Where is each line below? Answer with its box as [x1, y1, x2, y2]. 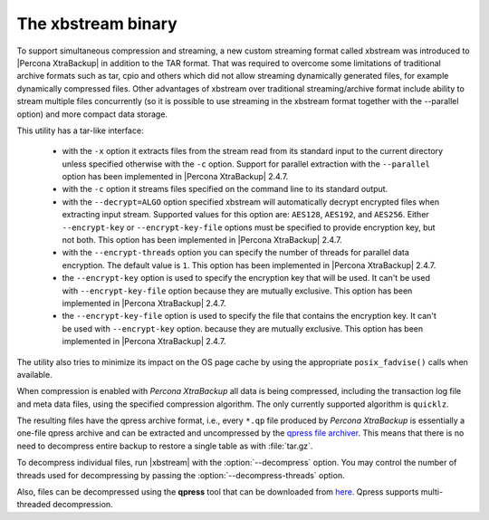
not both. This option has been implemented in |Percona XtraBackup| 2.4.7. [62, 235, 343, 246]
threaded [16, 499, 52, 510]
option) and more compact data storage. [16, 109, 168, 120]
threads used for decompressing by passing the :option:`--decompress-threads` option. [16, 469, 345, 480]
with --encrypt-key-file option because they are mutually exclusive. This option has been [62, 285, 413, 296]
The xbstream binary [16, 14, 177, 34]
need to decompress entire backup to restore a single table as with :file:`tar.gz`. [16, 440, 313, 451]
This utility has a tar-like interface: [16, 125, 144, 136]
